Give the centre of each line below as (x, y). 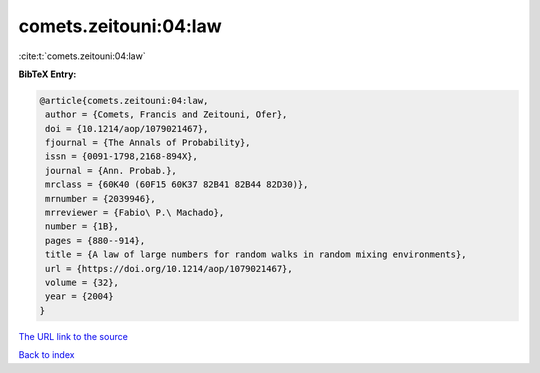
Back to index (46, 355)
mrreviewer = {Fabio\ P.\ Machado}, (135, 213)
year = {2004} (79, 296)
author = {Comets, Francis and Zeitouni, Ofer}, (166, 114)
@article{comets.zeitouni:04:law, (124, 100)
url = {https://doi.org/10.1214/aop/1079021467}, (169, 268)
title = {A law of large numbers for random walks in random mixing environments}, (256, 254)
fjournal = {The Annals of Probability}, (148, 143)
